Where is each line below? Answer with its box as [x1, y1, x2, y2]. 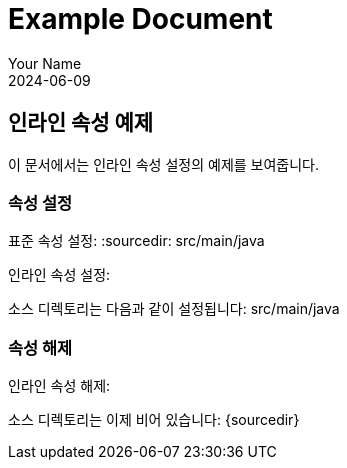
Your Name [8, 54, 82, 72]
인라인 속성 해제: [8, 377, 111, 395]
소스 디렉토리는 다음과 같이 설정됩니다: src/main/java [8, 300, 340, 318]
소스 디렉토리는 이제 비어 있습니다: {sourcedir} [8, 411, 300, 429]
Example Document [8, 2, 273, 36]
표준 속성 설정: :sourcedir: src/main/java [8, 232, 265, 250]
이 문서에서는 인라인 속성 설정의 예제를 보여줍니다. [8, 155, 320, 173]
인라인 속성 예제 [8, 110, 154, 136]
